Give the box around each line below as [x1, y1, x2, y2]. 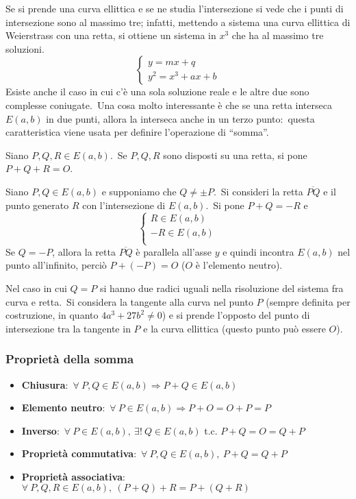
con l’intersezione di [82, 197, 166, 212]
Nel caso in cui [5, 280, 67, 295]
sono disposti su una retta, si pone [163, 147, 307, 162]
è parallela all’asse [136, 244, 212, 258]
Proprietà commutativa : [21, 446, 137, 461]
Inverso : [21, 423, 60, 437]
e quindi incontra [222, 244, 294, 258]
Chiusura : [21, 377, 68, 391]
